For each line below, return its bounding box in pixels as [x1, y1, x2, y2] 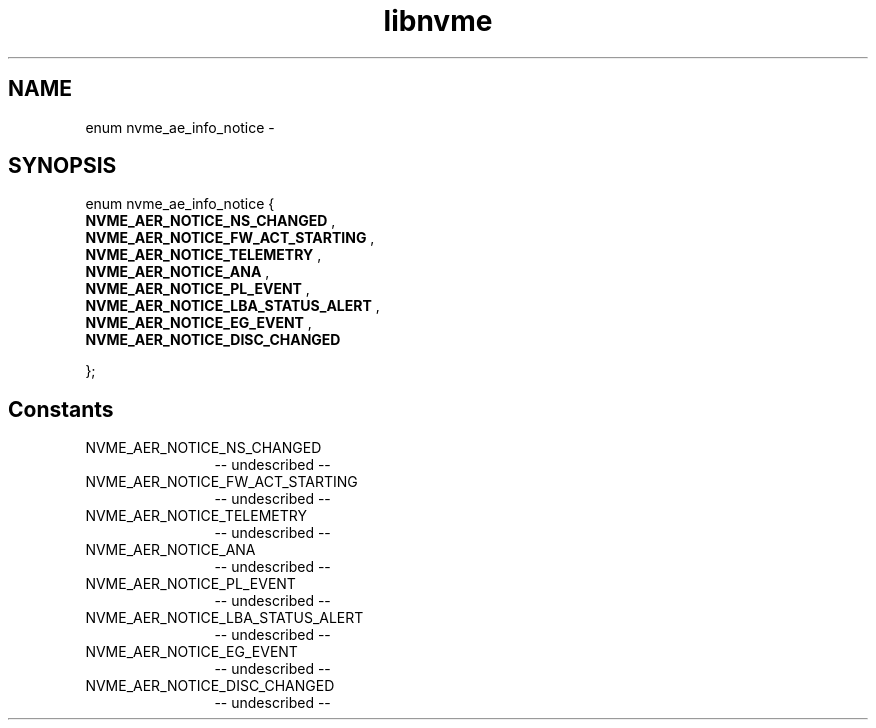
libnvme [383, 4, 493, 38]
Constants [8, 396, 114, 422]
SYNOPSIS [8, 153, 117, 179]
